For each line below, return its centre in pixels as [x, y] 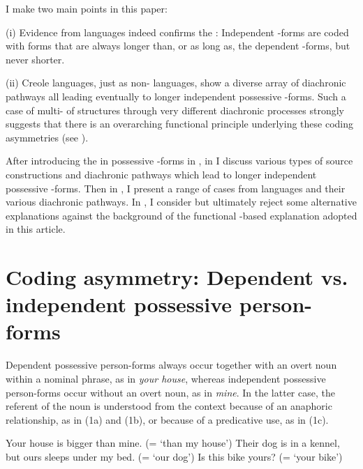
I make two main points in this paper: [87, 8]
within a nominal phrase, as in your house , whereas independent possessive [166, 378]
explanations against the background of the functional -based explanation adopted [181, 215]
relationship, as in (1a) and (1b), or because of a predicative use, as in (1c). [167, 419]
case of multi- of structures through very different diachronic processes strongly [175, 110]
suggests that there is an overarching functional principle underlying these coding [180, 124]
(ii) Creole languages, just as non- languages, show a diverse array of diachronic [176, 83]
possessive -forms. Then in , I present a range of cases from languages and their [176, 188]
